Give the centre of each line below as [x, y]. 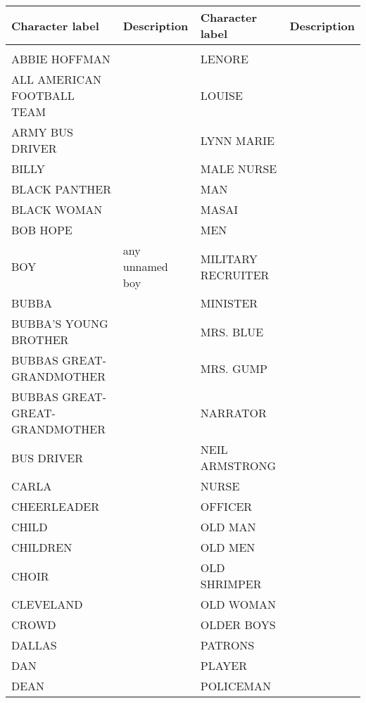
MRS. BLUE [232, 331]
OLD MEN [228, 547]
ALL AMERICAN [57, 79]
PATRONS [227, 645]
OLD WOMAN [238, 604]
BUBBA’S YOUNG [60, 323]
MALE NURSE [239, 169]
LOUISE [221, 95]
